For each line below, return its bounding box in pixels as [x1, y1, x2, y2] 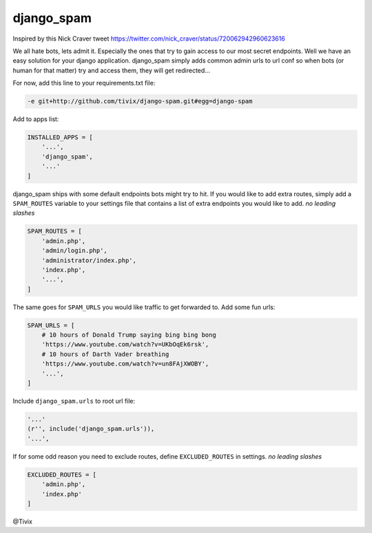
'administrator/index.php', [41, 256, 137, 264]
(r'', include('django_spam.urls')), [27, 425, 155, 433]
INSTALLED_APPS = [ [27, 134, 93, 141]
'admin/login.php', [41, 247, 108, 255]
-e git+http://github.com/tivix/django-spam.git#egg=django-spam [27, 97, 253, 105]
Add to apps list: [12, 115, 59, 123]
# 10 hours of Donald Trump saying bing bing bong [41, 331, 216, 339]
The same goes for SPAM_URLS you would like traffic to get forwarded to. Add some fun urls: [12, 303, 276, 311]
